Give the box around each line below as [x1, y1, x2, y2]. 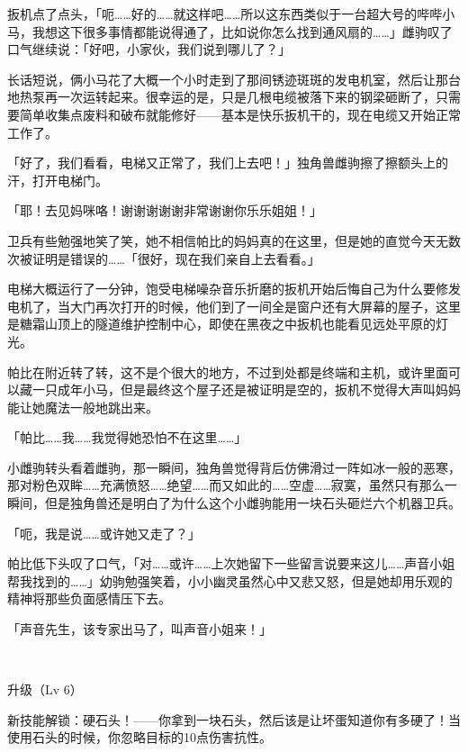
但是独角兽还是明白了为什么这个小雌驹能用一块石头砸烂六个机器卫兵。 [44, 494, 461, 512]
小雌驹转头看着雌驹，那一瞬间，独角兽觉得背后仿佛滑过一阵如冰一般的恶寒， [7, 458, 461, 476]
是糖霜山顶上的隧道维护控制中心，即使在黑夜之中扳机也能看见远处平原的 [7, 314, 436, 333]
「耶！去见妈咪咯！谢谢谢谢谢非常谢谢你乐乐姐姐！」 [7, 201, 322, 220]
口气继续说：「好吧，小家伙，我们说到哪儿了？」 [7, 40, 291, 59]
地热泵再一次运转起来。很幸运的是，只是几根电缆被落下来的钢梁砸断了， [7, 87, 436, 106]
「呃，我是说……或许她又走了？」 [7, 523, 201, 542]
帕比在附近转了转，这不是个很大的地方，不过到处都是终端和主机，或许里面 [7, 362, 448, 381]
